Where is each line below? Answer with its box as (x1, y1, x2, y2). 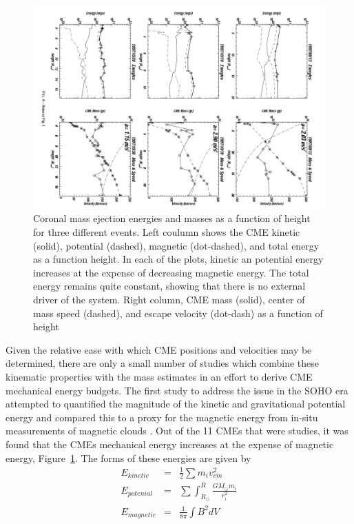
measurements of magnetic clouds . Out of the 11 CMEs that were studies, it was (6, 423, 348, 438)
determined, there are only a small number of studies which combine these (6, 356, 320, 370)
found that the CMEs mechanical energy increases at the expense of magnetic (6, 436, 334, 451)
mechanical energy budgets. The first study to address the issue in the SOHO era (6, 383, 348, 397)
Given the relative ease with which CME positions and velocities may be (6, 342, 312, 356)
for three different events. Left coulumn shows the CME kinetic (33, 225, 300, 239)
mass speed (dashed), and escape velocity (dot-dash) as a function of (33, 305, 323, 320)
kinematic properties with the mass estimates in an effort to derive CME (6, 369, 313, 383)
